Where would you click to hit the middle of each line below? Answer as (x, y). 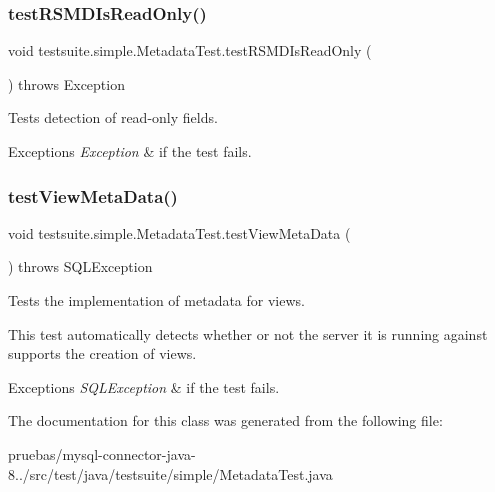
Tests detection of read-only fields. (113, 117)
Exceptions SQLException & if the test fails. (144, 386)
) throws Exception (66, 83)
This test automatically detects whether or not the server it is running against (248, 333)
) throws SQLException (80, 266)
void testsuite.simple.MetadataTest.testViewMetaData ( (179, 232)
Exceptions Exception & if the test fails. (130, 151)
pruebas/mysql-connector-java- (102, 453)
